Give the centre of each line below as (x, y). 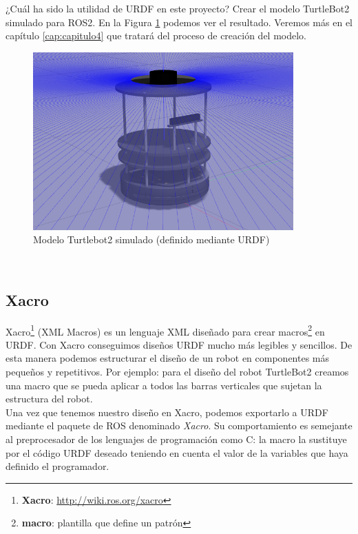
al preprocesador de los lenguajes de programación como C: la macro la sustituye (176, 439)
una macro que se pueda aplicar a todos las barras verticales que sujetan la (164, 385)
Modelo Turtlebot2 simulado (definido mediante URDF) (151, 239)
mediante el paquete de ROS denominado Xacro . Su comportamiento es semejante (179, 425)
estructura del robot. (49, 399)
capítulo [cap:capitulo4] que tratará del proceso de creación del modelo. (156, 35)
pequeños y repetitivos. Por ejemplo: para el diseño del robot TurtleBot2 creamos (177, 372)
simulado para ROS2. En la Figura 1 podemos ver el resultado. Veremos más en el (179, 22)
